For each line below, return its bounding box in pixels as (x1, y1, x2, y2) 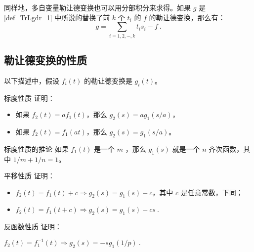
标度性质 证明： (4, 92, 55, 103)
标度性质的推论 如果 (4, 143, 69, 154)
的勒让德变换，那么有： (149, 12, 225, 22)
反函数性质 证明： (4, 221, 62, 232)
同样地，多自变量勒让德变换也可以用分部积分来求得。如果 (4, 2, 191, 12)
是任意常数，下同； (180, 187, 243, 197)
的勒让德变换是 (84, 75, 132, 85)
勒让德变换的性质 (4, 52, 87, 67)
